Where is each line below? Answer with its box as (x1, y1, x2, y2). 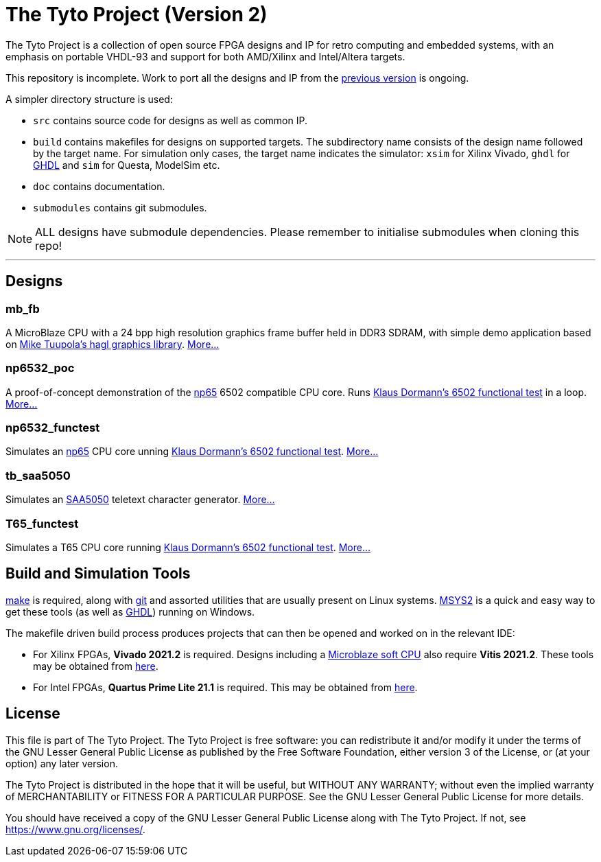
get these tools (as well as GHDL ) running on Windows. (5, 605, 255, 618)
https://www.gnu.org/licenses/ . (5, 823, 145, 835)
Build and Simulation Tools (5, 565, 191, 583)
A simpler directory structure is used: (5, 93, 173, 105)
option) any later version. (5, 757, 118, 769)
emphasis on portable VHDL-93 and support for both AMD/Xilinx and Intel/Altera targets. (5, 50, 405, 62)
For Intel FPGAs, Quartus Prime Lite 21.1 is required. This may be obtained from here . (33, 681, 418, 693)
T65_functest (5, 516, 79, 531)
